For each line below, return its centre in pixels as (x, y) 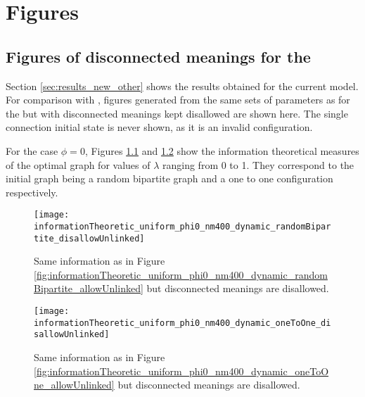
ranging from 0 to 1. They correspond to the (258, 164)
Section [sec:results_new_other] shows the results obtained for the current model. (182, 86)
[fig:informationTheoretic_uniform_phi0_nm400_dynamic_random (181, 274)
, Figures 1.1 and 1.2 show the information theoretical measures (222, 150)
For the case (32, 150)
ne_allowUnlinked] (74, 385)
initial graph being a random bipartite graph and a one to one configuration (169, 178)
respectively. (32, 192)
